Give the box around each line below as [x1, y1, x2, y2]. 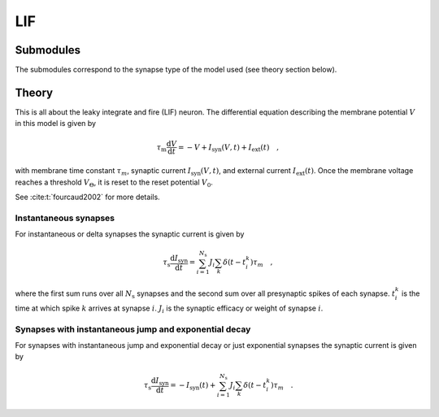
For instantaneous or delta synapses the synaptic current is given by [15, 229, 245, 239]
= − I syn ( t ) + [169, 380, 216, 392]
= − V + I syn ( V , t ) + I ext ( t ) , [177, 142, 280, 154]
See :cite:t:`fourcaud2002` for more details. [15, 192, 160, 202]
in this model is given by [15, 119, 97, 128]
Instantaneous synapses [15, 212, 115, 224]
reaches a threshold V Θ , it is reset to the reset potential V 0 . [15, 177, 213, 189]
